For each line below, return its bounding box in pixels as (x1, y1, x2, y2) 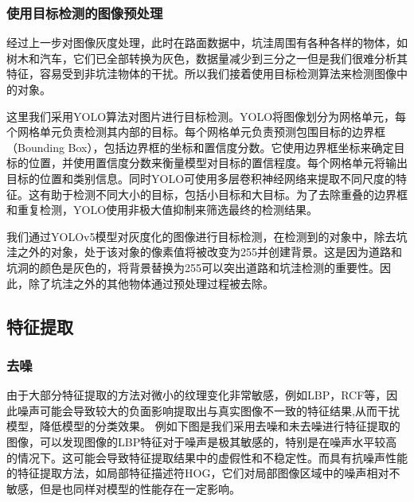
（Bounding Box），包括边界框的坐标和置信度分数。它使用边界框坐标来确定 (6, 138, 394, 155)
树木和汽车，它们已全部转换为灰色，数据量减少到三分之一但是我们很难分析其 (6, 49, 408, 66)
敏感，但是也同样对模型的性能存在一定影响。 (6, 480, 240, 496)
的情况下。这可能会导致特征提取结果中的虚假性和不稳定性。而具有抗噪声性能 (6, 449, 408, 465)
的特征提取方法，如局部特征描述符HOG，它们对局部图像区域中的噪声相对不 (6, 465, 400, 481)
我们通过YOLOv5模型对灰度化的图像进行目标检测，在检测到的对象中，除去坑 (6, 228, 408, 244)
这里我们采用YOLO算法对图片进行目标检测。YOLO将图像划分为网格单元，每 (6, 107, 407, 124)
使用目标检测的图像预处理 (6, 2, 163, 22)
